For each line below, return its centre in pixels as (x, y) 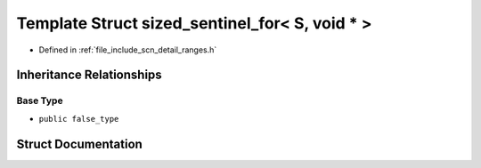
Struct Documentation (79, 144)
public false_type (79, 119)
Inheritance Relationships (89, 75)
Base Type (40, 100)
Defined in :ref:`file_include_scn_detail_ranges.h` (128, 50)
